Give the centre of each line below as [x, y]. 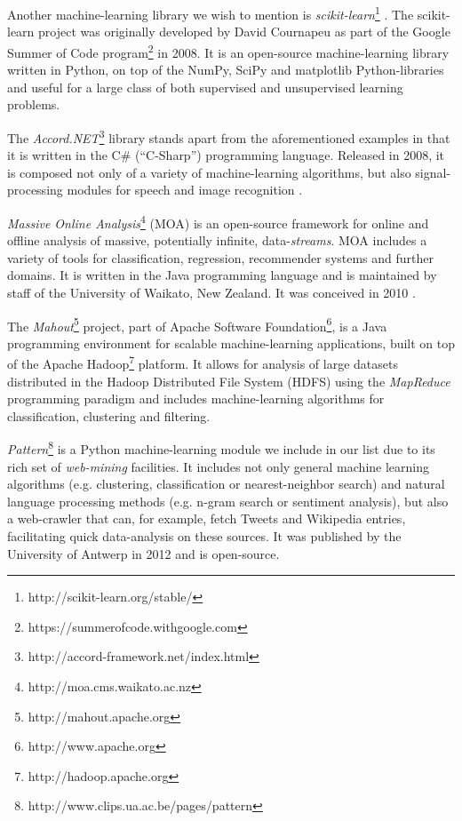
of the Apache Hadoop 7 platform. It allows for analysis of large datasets [203, 363]
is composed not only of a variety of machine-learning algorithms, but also [209, 172]
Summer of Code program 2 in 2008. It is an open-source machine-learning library [228, 51]
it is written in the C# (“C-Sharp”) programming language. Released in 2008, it [226, 155]
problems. [34, 104]
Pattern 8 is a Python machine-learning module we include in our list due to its [221, 448]
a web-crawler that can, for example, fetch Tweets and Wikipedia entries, [207, 518]
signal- [433, 172]
